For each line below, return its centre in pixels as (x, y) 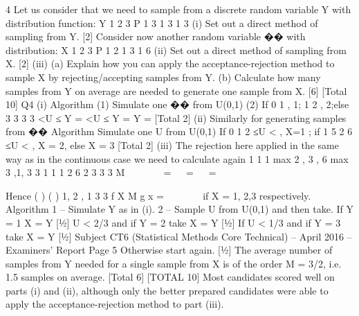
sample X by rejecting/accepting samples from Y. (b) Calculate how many (163, 77)
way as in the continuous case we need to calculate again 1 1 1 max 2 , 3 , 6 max (177, 158)
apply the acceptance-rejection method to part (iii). (115, 304)
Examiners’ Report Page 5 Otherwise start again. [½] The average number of (169, 250)
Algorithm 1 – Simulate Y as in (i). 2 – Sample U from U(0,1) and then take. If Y (179, 209)
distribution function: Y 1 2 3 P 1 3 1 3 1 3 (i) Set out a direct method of (162, 23)
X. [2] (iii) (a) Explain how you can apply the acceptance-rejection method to (170, 63)
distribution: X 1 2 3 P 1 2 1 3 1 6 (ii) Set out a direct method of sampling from (176, 50)
